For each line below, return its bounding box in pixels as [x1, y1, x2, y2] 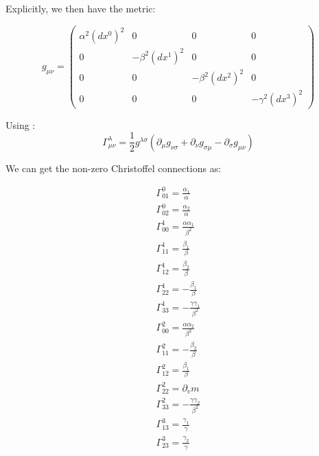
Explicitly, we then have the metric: [5, 1, 156, 15]
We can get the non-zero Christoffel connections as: [5, 160, 222, 175]
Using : [5, 117, 36, 132]
